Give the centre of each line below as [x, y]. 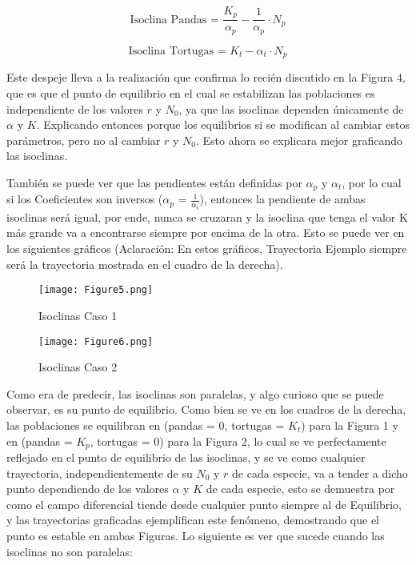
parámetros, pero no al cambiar [84, 140]
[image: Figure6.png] [96, 341]
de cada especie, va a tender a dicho [320, 473]
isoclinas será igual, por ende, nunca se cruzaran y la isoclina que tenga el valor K [207, 216]
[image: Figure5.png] [96, 290]
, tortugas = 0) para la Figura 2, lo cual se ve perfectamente [238, 441]
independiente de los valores [75, 108]
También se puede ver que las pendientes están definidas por [154, 182]
